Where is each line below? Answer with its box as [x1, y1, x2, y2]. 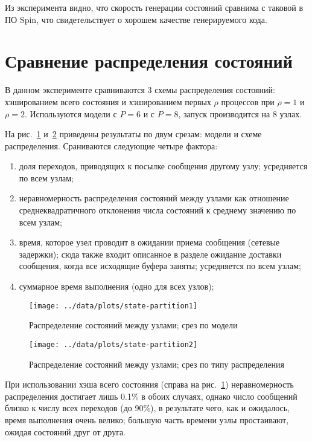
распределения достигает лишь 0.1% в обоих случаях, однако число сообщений [5, 389, 298, 402]
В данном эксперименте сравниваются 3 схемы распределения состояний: [5, 83, 275, 96]
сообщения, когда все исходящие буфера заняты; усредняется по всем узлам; [19, 259, 301, 272]
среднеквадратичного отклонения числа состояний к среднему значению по [19, 204, 296, 216]
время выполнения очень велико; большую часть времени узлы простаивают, [5, 413, 289, 426]
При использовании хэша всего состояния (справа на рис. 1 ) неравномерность [5, 378, 294, 391]
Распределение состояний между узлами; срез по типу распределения [29, 357, 284, 370]
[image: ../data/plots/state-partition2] [29, 340, 198, 349]
